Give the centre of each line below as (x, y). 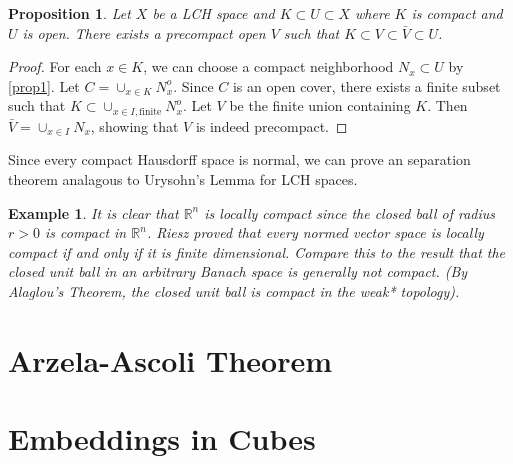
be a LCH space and (213, 13)
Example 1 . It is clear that (93, 212)
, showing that (134, 125)
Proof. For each (55, 66)
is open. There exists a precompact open (144, 32)
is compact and (457, 13)
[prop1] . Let (44, 85)
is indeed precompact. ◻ (271, 125)
